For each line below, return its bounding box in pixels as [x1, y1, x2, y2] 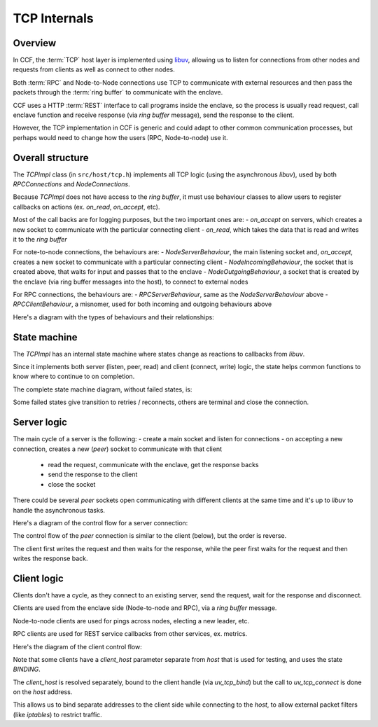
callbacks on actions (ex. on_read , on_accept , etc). [13, 202, 160, 211]
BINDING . [13, 665, 41, 674]
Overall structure [13, 151, 89, 164]
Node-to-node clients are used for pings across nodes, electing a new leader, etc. [13, 616, 250, 625]
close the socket [48, 480, 96, 488]
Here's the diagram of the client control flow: [13, 642, 143, 651]
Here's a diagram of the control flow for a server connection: [13, 518, 188, 527]
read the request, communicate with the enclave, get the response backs [48, 460, 259, 469]
